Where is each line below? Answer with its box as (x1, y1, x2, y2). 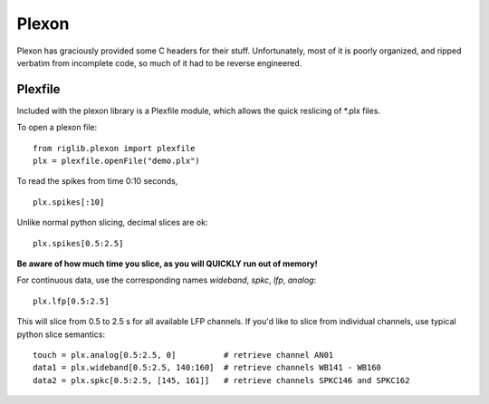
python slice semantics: (16, 329, 106, 340)
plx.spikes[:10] (33, 197, 105, 207)
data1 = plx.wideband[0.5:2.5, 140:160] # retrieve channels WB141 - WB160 (33, 362, 382, 373)
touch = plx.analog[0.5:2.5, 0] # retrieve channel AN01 (33, 350, 334, 360)
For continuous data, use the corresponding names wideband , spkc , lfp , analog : (16, 274, 317, 285)
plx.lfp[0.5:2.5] (33, 295, 110, 306)
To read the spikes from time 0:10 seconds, (16, 176, 178, 187)
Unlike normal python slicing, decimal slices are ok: (16, 217, 208, 228)
